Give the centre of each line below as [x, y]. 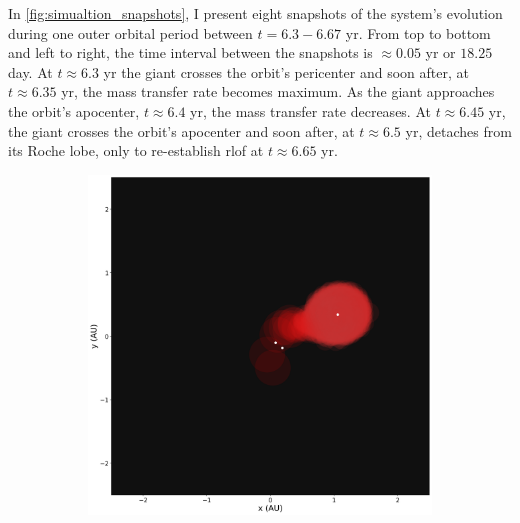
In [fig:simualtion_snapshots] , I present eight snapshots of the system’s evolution [255, 13]
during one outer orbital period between [130, 32]
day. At [30, 71]
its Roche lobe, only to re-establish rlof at [136, 150]
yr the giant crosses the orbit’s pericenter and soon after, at [286, 71]
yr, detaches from [458, 130]
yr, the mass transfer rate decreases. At [310, 110]
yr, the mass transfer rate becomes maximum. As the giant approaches [278, 91]
